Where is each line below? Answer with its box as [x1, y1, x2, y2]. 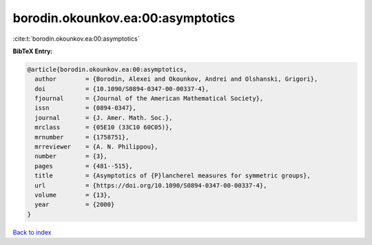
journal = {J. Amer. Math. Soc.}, [34, 114, 173, 121]
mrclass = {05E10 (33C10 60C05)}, [34, 124, 173, 131]
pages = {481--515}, [34, 162, 134, 170]
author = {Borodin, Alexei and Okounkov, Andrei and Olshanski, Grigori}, [34, 75, 318, 83]
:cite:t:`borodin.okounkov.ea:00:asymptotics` [12, 35, 140, 43]
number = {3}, [34, 153, 108, 160]
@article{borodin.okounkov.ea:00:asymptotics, [27, 66, 187, 73]
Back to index [12, 228, 52, 236]
